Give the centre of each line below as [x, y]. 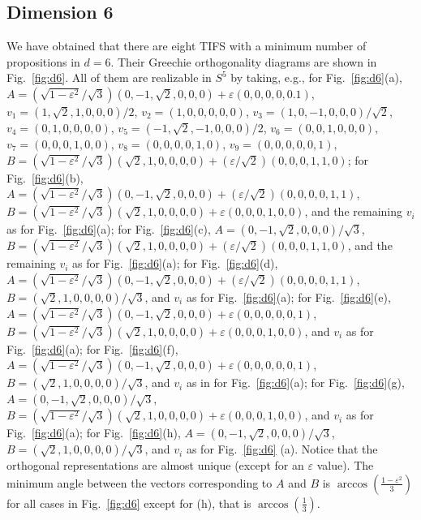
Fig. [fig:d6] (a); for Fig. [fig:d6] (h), [94, 433]
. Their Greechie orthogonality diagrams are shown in [244, 61]
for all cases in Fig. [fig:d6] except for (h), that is [129, 503]
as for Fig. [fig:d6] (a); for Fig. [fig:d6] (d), [175, 263]
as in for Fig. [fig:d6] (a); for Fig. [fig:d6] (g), [295, 382]
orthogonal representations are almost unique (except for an [155, 465]
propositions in [43, 61]
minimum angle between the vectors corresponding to [140, 482]
